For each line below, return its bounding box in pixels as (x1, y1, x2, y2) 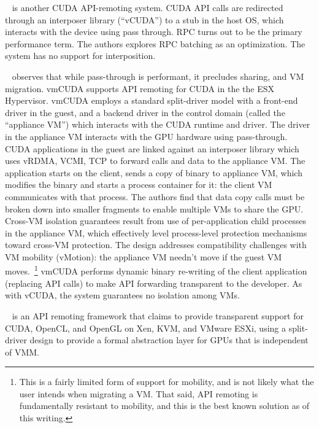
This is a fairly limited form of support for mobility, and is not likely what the (19, 375, 314, 388)
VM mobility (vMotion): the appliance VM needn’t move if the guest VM (5, 250, 282, 263)
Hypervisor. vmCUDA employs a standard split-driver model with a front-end (5, 94, 298, 107)
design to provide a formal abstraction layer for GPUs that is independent (29, 333, 309, 346)
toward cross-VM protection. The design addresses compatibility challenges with (5, 238, 307, 251)
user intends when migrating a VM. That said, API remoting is (19, 387, 258, 400)
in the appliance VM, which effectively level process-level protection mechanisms (5, 226, 307, 239)
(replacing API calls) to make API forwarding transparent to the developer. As (5, 276, 302, 289)
